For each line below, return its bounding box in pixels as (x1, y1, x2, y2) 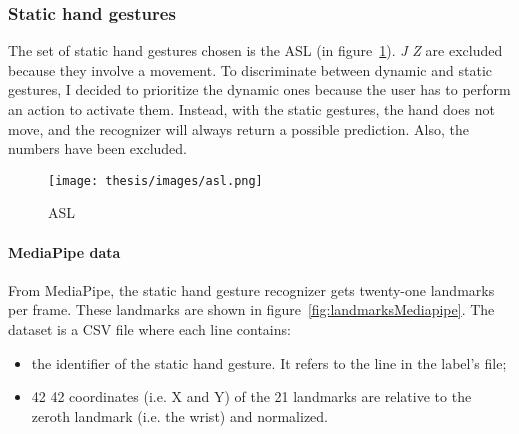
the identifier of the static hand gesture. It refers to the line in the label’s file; (31, 352, 507, 373)
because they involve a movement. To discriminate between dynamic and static (8, 59, 492, 80)
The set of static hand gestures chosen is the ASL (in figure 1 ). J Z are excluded (8, 40, 503, 61)
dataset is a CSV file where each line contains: (8, 319, 291, 340)
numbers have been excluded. (8, 138, 188, 159)
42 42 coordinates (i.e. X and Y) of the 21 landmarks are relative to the (31, 386, 472, 407)
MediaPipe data (8, 241, 121, 262)
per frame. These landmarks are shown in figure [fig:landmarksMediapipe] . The (8, 299, 495, 320)
